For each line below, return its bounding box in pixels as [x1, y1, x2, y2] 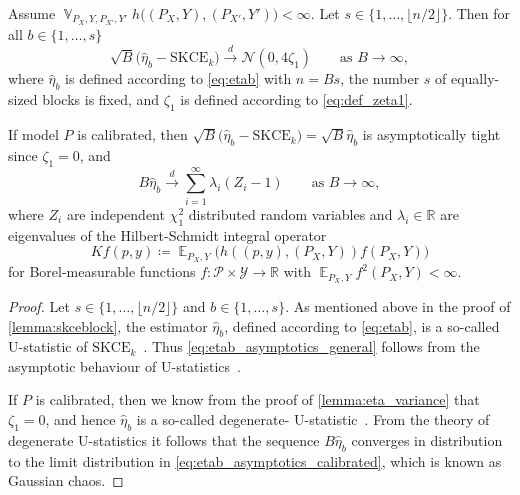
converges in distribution [351, 429, 503, 450]
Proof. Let [8, 295, 70, 316]
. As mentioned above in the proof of [285, 295, 511, 316]
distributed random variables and [188, 203, 393, 224]
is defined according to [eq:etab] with [65, 68, 292, 89]
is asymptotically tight [362, 124, 501, 145]
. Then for [448, 3, 511, 23]
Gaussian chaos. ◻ [8, 470, 124, 491]
